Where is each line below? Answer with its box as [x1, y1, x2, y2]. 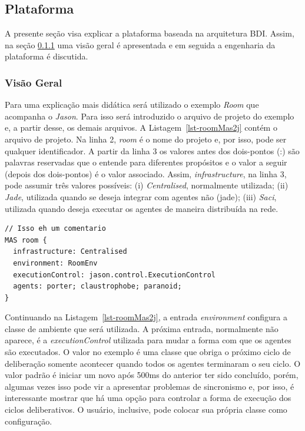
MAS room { [5, 236, 47, 244]
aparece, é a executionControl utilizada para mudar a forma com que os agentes [5, 334, 291, 346]
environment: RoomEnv [13, 258, 98, 267]
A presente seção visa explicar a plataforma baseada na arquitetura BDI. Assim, [5, 27, 294, 39]
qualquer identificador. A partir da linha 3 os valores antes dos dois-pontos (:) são [5, 144, 300, 157]
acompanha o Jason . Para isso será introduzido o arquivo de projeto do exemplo [5, 110, 294, 122]
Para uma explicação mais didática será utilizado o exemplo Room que [5, 98, 259, 111]
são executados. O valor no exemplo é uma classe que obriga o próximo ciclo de [5, 346, 291, 358]
